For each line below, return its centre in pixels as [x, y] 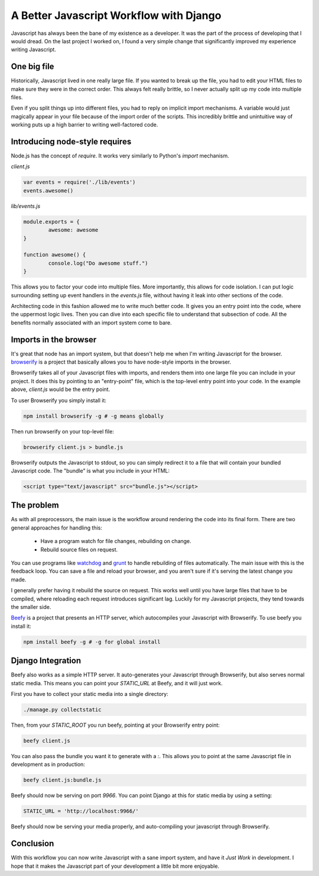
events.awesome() [48, 190]
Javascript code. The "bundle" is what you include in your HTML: [90, 470]
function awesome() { [55, 255]
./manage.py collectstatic [62, 710]
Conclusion [32, 844]
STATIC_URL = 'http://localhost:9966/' [81, 811]
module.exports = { [51, 222]
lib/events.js [26, 206]
